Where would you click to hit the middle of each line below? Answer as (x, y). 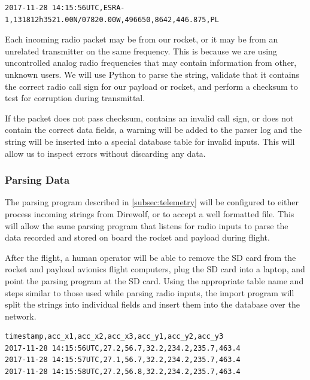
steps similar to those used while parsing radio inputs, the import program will (150, 292)
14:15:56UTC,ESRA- (88, 8)
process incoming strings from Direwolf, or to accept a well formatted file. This (150, 213)
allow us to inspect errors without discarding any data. (105, 153)
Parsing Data (37, 180)
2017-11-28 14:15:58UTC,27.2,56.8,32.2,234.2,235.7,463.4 (123, 372)
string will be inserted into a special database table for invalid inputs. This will (150, 141)
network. (21, 316)
